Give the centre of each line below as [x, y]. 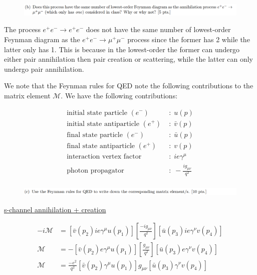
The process [22, 29]
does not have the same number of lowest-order [158, 29]
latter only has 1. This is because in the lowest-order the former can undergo [122, 49]
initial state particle [97, 113]
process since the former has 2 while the [189, 39]
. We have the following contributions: [119, 95]
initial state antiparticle [103, 124]
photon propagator [95, 171]
